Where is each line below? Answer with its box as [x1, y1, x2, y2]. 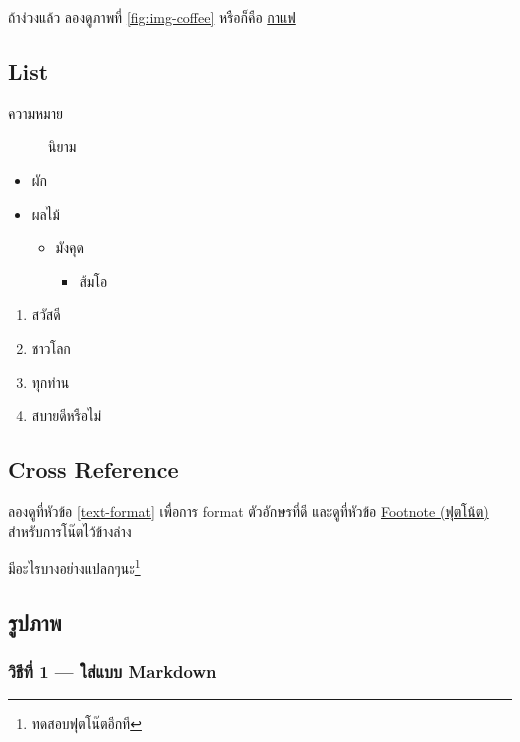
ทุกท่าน [31, 371, 70, 392]
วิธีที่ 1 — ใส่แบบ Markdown [8, 659, 217, 684]
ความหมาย [8, 102, 63, 123]
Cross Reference [8, 454, 179, 485]
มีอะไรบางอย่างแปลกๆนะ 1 [8, 555, 141, 578]
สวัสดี [31, 304, 61, 325]
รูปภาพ [8, 606, 62, 637]
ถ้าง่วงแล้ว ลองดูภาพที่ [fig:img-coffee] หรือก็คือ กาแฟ [8, 7, 296, 27]
